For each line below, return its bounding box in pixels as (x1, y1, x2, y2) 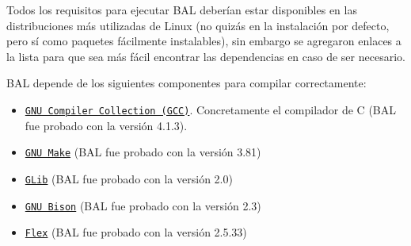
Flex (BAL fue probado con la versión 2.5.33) (25, 224, 247, 240)
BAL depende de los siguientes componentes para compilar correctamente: (6, 75, 367, 91)
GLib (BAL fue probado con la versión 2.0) (25, 170, 233, 186)
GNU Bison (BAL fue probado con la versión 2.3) (25, 197, 261, 213)
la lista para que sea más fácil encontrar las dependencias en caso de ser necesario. (6, 48, 405, 64)
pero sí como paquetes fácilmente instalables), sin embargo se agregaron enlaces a (6, 33, 401, 49)
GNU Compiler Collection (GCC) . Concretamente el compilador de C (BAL (25, 101, 397, 117)
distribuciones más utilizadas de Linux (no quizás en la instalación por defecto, (6, 17, 390, 33)
